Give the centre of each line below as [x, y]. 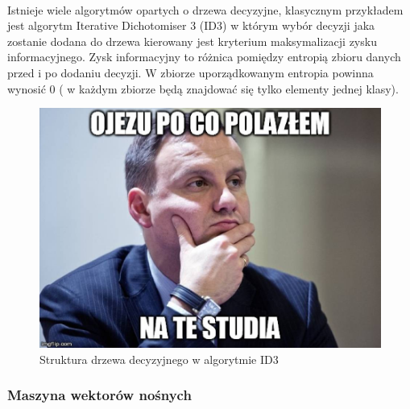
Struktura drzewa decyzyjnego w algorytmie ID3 [159, 359]
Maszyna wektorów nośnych [99, 395]
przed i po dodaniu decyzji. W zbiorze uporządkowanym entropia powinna [191, 72]
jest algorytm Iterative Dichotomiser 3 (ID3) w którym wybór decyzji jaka [191, 25]
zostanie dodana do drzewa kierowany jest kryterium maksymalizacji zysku [192, 41]
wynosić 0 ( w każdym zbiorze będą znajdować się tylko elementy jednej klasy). [203, 88]
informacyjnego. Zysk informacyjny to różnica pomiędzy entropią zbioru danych [204, 57]
